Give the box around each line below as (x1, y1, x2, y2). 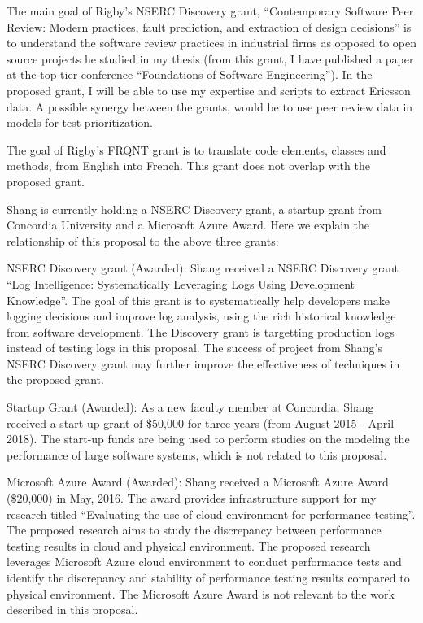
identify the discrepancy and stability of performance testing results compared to (7, 569, 410, 586)
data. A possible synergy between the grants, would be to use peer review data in (7, 98, 413, 115)
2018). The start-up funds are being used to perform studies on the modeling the (7, 430, 410, 447)
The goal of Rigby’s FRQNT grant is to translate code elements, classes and (7, 141, 386, 158)
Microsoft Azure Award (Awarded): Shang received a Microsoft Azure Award (7, 473, 389, 490)
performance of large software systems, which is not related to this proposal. (7, 446, 387, 463)
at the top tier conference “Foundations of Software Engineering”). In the (7, 66, 373, 83)
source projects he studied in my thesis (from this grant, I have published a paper (7, 50, 414, 67)
